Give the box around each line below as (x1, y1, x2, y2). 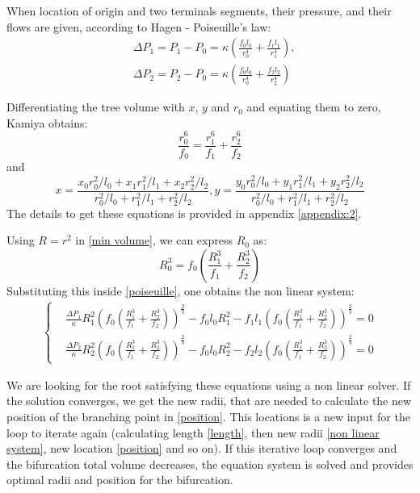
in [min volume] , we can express (75, 232, 233, 249)
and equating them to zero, (246, 98, 381, 115)
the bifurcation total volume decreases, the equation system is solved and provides (6, 455, 414, 472)
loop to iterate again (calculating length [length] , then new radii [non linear (6, 424, 380, 441)
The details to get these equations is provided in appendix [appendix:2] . (6, 204, 362, 221)
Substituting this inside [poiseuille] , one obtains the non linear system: (6, 282, 355, 299)
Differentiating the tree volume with (6, 98, 185, 115)
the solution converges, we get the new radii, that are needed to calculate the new (6, 392, 412, 409)
